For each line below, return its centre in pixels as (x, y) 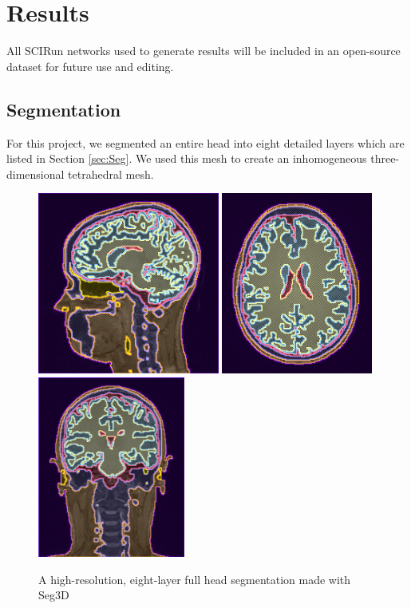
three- (385, 158)
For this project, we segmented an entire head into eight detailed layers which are (205, 142)
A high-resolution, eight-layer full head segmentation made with (195, 579)
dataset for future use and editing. (90, 66)
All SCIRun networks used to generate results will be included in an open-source (204, 51)
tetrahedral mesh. (111, 174)
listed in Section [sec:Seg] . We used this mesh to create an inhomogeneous (187, 158)
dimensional (36, 174)
